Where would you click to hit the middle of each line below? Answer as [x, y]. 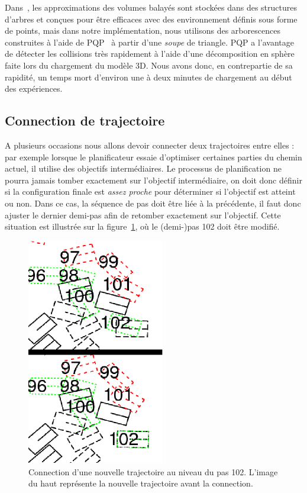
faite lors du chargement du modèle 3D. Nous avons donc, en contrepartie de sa [149, 65]
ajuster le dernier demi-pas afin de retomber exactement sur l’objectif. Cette [143, 215]
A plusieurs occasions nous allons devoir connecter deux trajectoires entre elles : [150, 145]
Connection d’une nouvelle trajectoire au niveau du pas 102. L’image [153, 471]
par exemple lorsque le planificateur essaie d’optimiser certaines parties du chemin [153, 157]
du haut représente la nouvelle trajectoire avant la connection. [141, 483]
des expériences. [34, 88]
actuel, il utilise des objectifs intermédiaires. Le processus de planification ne [143, 168]
